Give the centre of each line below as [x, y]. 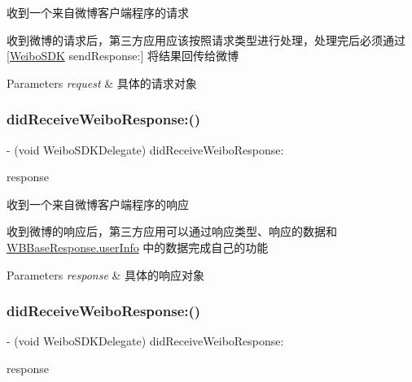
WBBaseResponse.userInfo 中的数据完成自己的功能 [138, 247]
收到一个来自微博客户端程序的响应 [98, 204]
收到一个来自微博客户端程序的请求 [98, 12]
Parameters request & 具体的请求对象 [102, 82]
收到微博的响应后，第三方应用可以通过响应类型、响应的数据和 [172, 231]
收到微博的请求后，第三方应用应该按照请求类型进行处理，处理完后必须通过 [206, 39]
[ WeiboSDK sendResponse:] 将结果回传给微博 [123, 56]
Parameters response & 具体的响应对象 [106, 274]
